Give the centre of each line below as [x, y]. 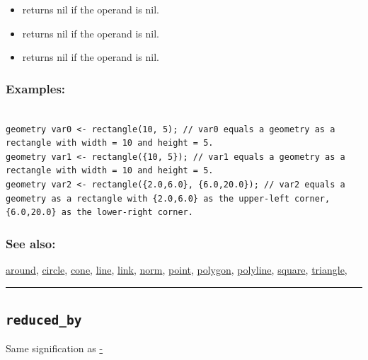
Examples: [36, 88]
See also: [31, 243]
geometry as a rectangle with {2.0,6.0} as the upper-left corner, [168, 198]
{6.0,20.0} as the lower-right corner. [99, 213]
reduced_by [44, 320]
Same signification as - [54, 348]
